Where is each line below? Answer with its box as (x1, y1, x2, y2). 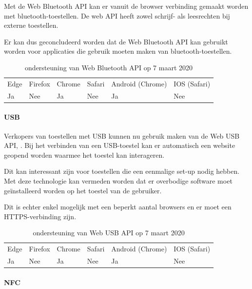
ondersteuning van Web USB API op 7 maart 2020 (33, 227, 185, 238)
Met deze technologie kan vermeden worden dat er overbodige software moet (4, 175, 233, 186)
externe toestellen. (4, 20, 58, 30)
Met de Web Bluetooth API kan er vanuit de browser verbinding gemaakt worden (4, 1, 249, 11)
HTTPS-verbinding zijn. (4, 211, 77, 221)
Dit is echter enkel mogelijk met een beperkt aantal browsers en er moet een (4, 202, 232, 212)
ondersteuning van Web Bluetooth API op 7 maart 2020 (25, 62, 193, 72)
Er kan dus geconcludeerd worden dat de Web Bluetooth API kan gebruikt (4, 36, 228, 46)
